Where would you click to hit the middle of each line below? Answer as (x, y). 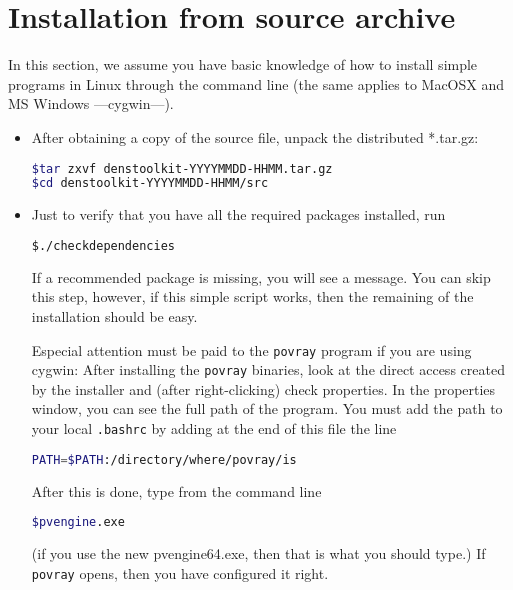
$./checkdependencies (103, 245)
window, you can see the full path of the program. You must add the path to (267, 408)
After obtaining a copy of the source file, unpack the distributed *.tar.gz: (255, 136)
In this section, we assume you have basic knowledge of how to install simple (243, 64)
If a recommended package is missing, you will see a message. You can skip (261, 276)
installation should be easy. (114, 315)
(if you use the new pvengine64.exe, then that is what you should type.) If (258, 553)
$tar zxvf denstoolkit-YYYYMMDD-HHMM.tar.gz (182, 168)
